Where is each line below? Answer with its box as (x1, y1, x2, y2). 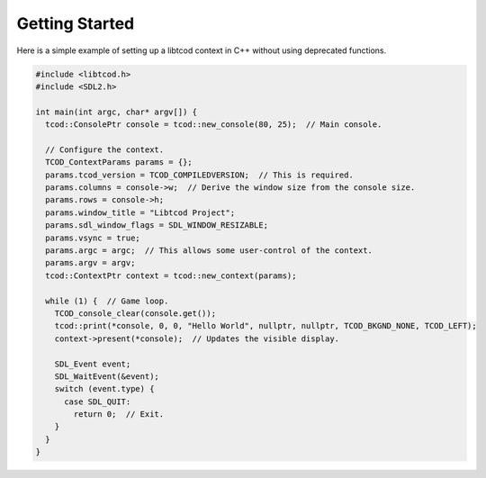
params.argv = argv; (45, 257, 136, 268)
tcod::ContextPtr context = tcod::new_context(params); (45, 270, 297, 281)
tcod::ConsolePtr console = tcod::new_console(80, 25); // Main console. (45, 120, 382, 130)
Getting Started (16, 14, 135, 33)
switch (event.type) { (54, 383, 155, 394)
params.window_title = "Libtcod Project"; (45, 207, 236, 218)
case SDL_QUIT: (64, 396, 131, 407)
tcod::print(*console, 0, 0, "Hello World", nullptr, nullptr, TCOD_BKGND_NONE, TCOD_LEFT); (54, 320, 477, 331)
